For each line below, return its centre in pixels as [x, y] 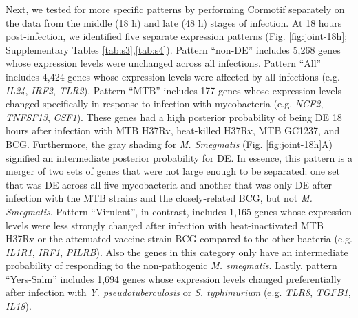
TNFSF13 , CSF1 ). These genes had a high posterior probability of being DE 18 [174, 117]
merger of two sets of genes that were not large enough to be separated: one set [173, 171]
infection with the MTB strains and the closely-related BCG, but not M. [159, 198]
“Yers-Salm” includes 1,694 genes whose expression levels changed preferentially [173, 278]
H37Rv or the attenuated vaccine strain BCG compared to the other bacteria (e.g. [179, 238]
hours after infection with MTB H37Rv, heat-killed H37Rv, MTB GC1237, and [173, 130]
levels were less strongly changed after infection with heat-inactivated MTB [165, 225]
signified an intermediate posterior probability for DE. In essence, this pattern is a [179, 157]
